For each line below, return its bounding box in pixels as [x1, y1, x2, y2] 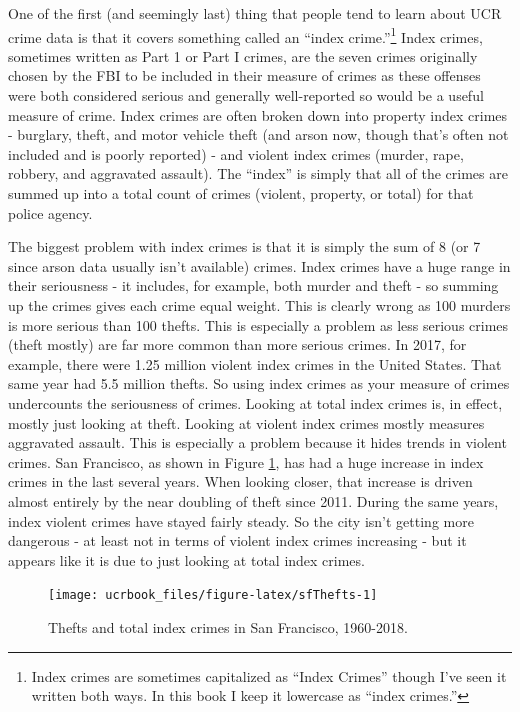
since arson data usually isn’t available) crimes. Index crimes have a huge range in [8, 255, 511, 276]
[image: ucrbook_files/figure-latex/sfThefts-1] [48, 588, 378, 603]
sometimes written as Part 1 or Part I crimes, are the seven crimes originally [8, 45, 478, 66]
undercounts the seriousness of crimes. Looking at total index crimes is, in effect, [8, 392, 503, 413]
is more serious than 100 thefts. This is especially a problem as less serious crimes [8, 314, 509, 335]
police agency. [8, 202, 93, 223]
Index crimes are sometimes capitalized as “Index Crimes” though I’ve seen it [31, 665, 507, 686]
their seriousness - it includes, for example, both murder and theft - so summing [8, 275, 499, 296]
